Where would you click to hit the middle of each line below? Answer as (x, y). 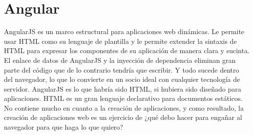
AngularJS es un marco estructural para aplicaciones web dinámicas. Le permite (124, 31)
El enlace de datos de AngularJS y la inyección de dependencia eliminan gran (120, 60)
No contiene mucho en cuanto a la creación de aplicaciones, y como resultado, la (124, 107)
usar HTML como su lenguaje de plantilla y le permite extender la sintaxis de (120, 41)
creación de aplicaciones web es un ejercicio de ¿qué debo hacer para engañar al (123, 117)
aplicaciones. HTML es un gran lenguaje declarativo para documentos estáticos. (123, 98)
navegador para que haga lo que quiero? (63, 127)
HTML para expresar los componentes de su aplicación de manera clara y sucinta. (127, 50)
